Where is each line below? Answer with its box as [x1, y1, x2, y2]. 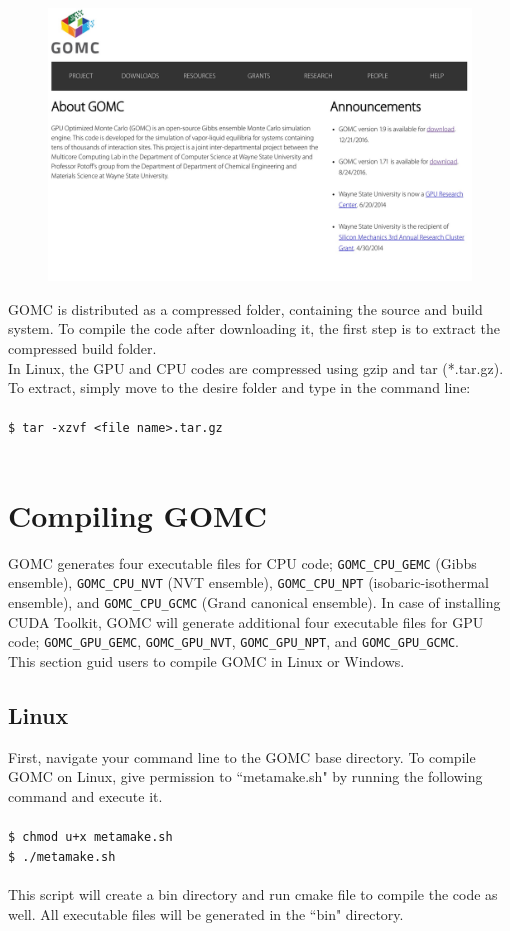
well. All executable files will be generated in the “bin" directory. [8, 903, 404, 924]
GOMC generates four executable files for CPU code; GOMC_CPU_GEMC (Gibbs [8, 552, 477, 573]
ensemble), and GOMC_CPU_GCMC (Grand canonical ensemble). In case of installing [8, 592, 501, 613]
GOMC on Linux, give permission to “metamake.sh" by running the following [8, 766, 483, 787]
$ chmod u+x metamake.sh [8, 830, 173, 845]
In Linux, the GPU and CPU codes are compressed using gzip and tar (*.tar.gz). [8, 357, 504, 378]
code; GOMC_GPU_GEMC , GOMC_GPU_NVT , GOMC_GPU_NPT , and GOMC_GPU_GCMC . [8, 631, 459, 652]
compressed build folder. [8, 338, 157, 359]
